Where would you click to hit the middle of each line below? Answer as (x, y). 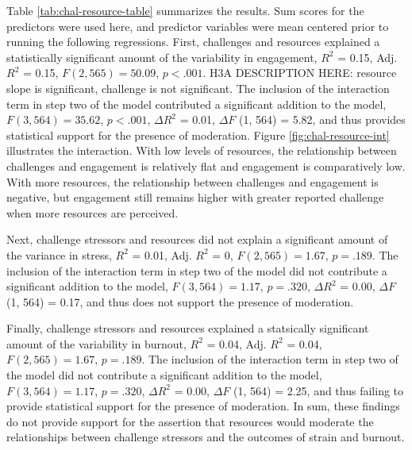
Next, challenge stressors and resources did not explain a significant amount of (197, 239)
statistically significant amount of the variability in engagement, (162, 57)
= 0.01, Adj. (162, 254)
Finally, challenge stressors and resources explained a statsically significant (188, 328)
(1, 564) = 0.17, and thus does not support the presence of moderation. (180, 301)
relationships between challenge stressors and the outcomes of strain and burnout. (206, 437)
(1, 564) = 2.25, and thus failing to (319, 390)
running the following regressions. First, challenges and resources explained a (193, 42)
